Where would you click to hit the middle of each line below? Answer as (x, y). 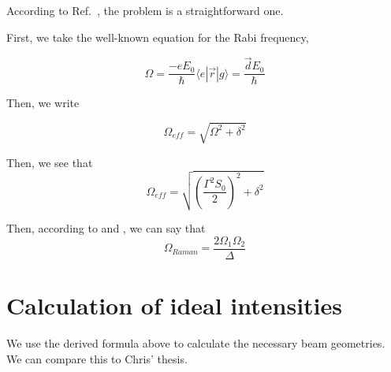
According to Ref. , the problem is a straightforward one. (145, 10)
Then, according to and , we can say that (106, 228)
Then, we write (43, 103)
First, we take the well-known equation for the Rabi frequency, (158, 37)
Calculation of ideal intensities (174, 305)
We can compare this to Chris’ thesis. (97, 358)
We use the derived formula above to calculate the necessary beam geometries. (196, 343)
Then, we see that (50, 162)
